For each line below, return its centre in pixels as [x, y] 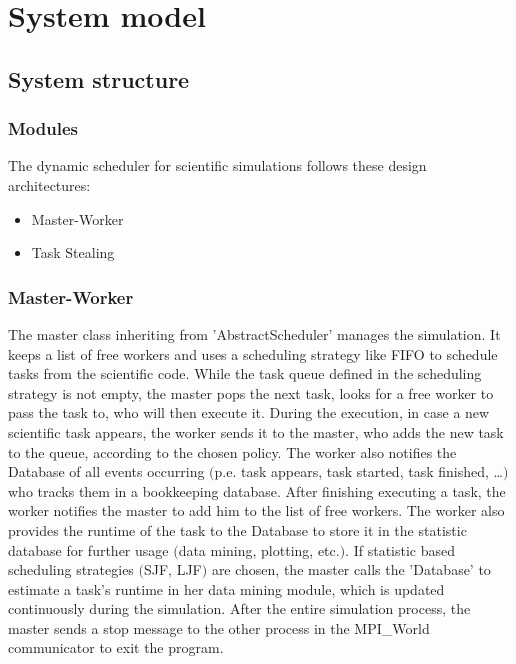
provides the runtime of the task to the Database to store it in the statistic [237, 529]
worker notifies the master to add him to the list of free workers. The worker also [256, 510]
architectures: [49, 184]
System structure [99, 78]
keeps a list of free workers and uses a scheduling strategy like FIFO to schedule [253, 353]
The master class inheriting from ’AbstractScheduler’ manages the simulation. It [254, 333]
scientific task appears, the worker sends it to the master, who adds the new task [256, 431]
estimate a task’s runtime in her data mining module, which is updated [226, 588]
